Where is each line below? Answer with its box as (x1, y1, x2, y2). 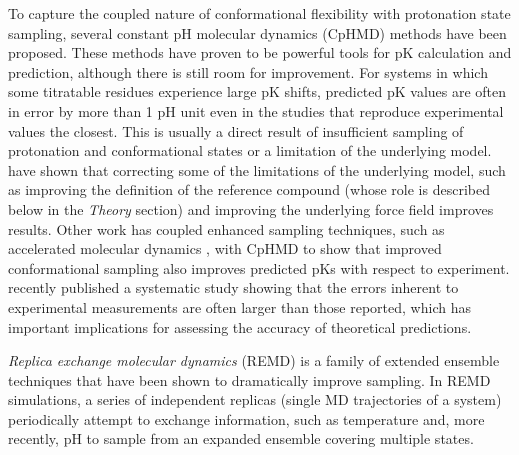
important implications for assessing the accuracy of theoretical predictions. (8, 316, 472, 337)
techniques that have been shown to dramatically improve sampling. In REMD (8, 369, 491, 390)
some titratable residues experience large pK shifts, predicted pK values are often (8, 81, 507, 102)
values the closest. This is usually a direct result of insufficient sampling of (8, 120, 464, 141)
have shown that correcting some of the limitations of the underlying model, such (8, 159, 506, 180)
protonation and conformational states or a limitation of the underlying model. (8, 140, 492, 161)
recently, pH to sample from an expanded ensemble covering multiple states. (8, 428, 474, 449)
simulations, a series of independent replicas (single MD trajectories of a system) (8, 389, 502, 410)
